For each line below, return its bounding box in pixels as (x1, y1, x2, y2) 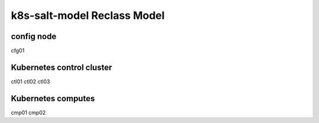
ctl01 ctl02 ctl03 (11, 77, 50, 85)
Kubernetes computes (11, 93, 95, 103)
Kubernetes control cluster (11, 62, 112, 72)
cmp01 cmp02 (11, 109, 46, 116)
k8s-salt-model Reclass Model (11, 9, 165, 22)
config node (11, 31, 57, 41)
